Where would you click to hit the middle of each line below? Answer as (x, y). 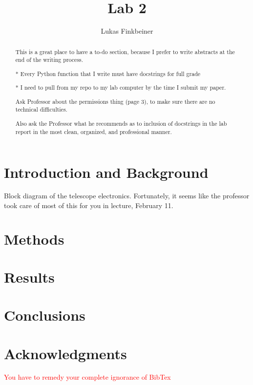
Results (29, 277)
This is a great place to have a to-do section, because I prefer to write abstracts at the (125, 51)
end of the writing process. (49, 60)
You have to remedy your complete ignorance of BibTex (87, 376)
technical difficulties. (41, 109)
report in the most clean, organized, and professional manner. (94, 131)
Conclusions (45, 315)
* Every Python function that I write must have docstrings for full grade (108, 73)
